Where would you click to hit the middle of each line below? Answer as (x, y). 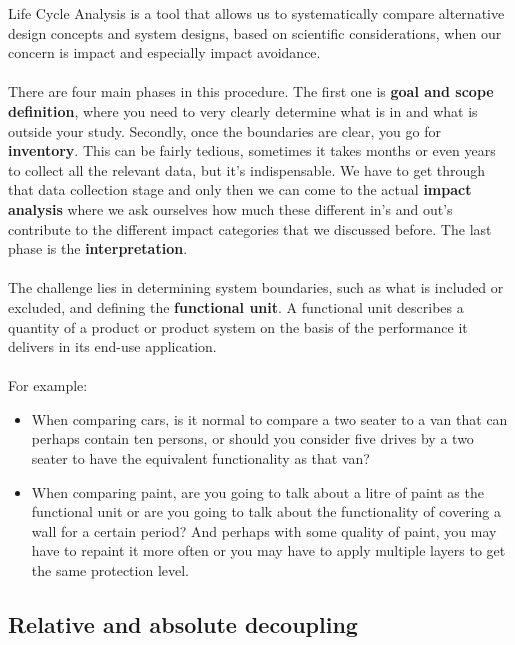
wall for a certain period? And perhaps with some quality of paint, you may (264, 530)
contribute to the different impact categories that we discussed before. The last (250, 228)
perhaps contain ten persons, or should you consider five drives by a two (252, 438)
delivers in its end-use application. (112, 346)
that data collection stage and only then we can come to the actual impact (240, 189)
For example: (48, 385)
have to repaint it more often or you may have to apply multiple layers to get (268, 550)
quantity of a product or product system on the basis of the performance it (238, 326)
